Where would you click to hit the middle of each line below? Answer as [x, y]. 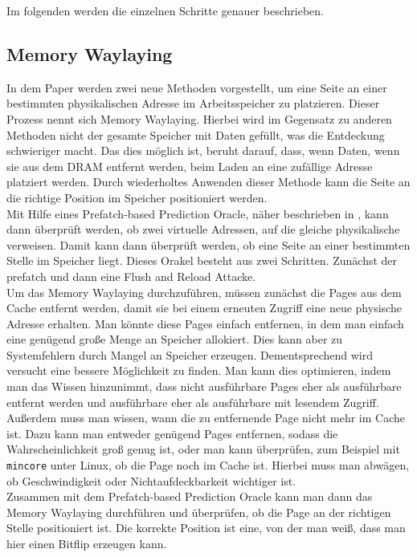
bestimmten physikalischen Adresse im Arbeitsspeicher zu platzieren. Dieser [193, 103]
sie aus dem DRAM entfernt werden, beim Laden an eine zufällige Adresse [190, 166]
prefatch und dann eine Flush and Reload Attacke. [131, 276]
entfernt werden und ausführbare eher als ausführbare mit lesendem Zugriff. [193, 402]
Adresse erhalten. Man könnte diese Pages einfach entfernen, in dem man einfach [205, 323]
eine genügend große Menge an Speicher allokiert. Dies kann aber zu [175, 339]
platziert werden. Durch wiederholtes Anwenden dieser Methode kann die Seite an [208, 182]
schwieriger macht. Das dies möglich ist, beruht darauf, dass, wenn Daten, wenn [203, 150]
